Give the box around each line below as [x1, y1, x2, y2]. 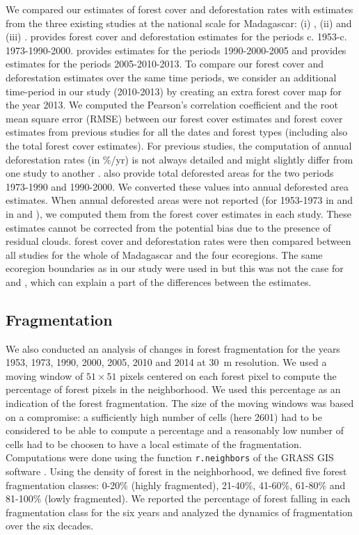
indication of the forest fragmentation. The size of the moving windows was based [6, 396, 354, 410]
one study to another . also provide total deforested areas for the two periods [6, 166, 334, 180]
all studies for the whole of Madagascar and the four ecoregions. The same [6, 247, 323, 262]
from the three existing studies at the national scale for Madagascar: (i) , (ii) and [6, 15, 352, 30]
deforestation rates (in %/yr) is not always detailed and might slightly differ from [6, 152, 353, 166]
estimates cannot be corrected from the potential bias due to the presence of [6, 220, 331, 234]
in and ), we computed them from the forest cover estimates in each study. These [6, 206, 352, 221]
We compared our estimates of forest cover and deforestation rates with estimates [6, 2, 353, 16]
